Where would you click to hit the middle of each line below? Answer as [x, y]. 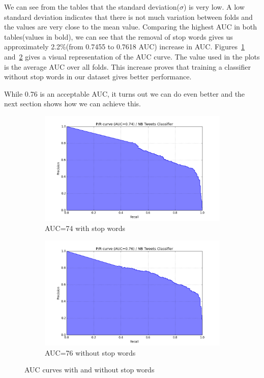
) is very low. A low [214, 7]
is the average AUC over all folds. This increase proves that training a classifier [127, 66]
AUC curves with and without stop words [90, 370]
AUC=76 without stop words [90, 352]
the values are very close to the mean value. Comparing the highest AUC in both [130, 27]
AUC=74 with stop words [85, 228]
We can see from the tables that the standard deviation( [92, 7]
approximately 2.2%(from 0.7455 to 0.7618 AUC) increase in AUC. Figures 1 [124, 47]
